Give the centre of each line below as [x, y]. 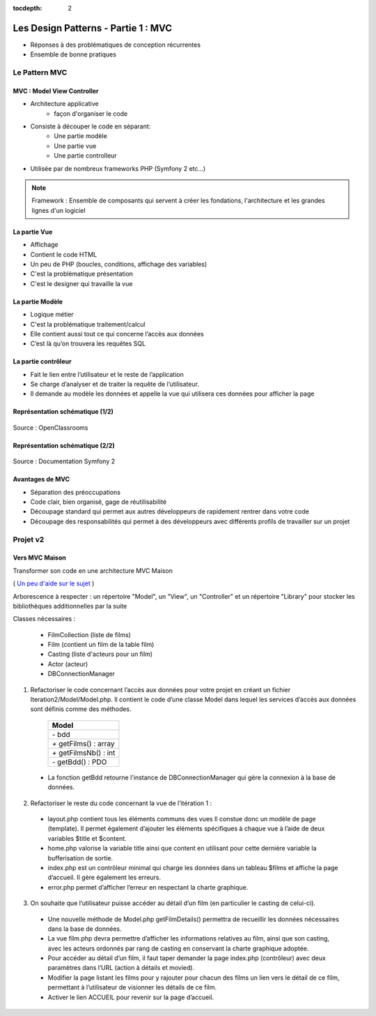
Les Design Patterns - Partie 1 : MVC [93, 28]
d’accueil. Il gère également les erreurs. [104, 877]
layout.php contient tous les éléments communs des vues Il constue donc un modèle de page [182, 819]
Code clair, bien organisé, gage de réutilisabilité [99, 502]
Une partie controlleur [86, 156]
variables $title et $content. [87, 838]
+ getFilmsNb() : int [84, 752]
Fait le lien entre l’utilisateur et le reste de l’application [107, 374]
